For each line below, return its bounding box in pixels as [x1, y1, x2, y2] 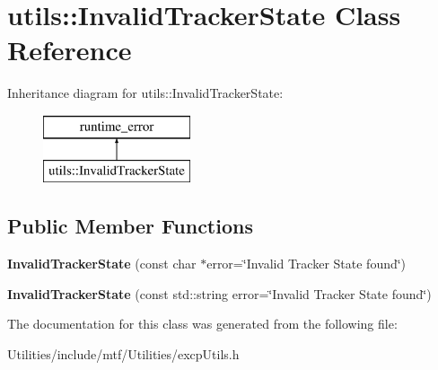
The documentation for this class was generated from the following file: [7, 314, 398, 333]
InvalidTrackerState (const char [7, 254, 197, 273]
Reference [7, 31, 132, 68]
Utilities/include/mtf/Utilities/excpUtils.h [7, 345, 240, 364]
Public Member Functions [7, 212, 253, 240]
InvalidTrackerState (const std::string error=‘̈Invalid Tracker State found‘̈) [7, 284, 432, 303]
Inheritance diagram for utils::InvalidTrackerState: [7, 84, 284, 102]
